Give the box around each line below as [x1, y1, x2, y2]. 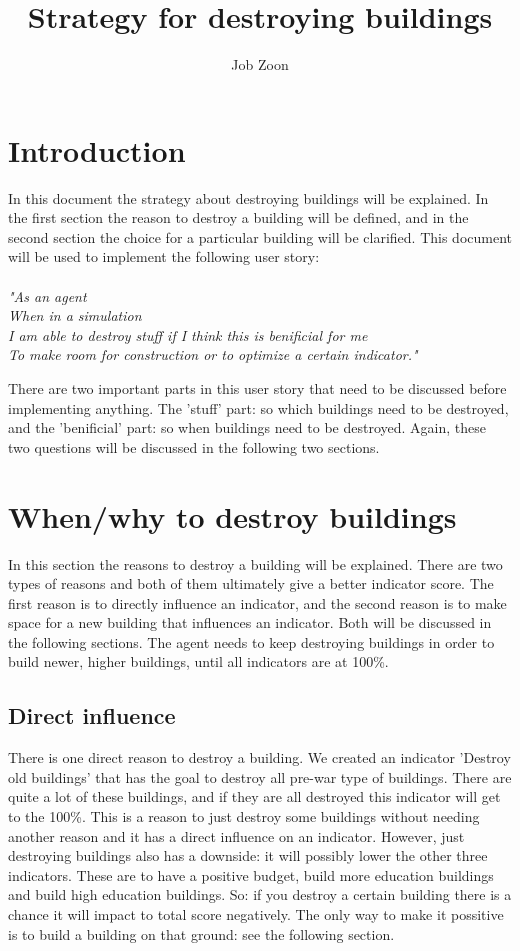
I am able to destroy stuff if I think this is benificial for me [8, 324, 368, 345]
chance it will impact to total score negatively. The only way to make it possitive [8, 904, 504, 925]
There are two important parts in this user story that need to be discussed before [8, 378, 507, 398]
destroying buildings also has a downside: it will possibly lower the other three [8, 845, 488, 866]
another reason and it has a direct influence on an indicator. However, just [8, 825, 465, 846]
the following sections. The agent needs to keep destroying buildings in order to [8, 631, 495, 652]
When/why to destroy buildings [8, 495, 457, 536]
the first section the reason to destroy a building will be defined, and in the [8, 207, 469, 228]
